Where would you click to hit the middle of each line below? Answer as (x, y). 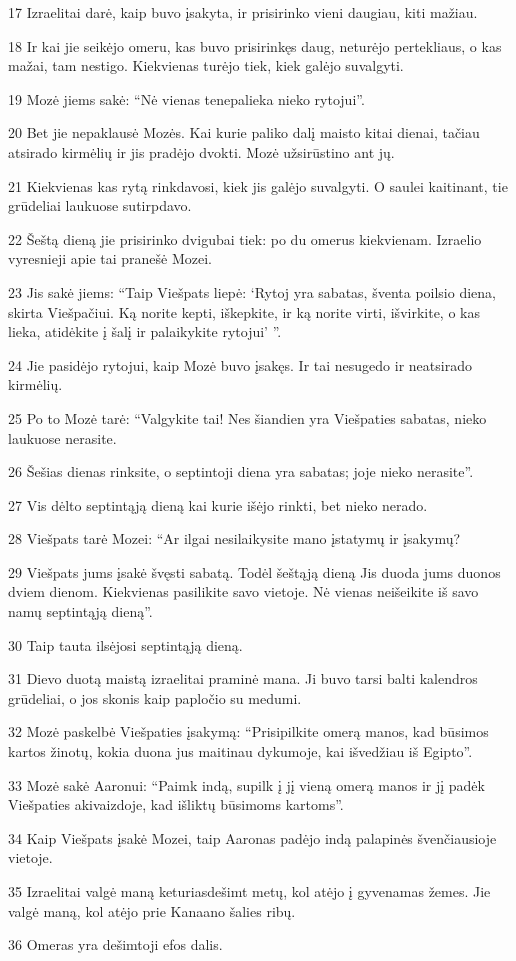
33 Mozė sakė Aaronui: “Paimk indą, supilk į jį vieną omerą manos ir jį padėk (246, 784)
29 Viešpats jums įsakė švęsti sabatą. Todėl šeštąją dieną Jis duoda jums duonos (254, 571)
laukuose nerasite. (62, 437)
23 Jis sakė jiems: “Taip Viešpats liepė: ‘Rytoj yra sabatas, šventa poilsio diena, (252, 291)
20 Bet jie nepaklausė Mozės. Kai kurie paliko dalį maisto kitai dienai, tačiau (244, 132)
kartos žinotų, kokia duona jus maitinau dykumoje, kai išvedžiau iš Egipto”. (240, 751)
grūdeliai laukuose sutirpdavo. (100, 205)
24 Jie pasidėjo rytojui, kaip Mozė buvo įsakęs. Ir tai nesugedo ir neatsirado (240, 364)
